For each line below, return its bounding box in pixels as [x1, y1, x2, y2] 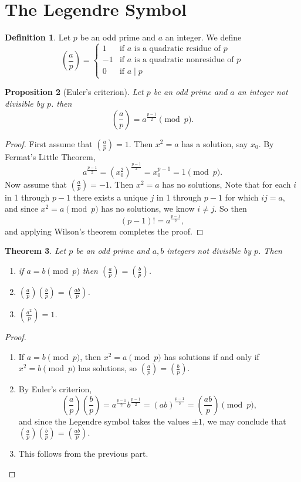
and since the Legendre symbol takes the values [18, 415, 190, 427]
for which [225, 191, 259, 203]
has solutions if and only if [164, 350, 259, 362]
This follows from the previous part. [18, 447, 148, 460]
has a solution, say [181, 137, 248, 150]
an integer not [237, 86, 288, 98]
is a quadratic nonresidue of [134, 56, 234, 65]
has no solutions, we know [101, 202, 195, 215]
